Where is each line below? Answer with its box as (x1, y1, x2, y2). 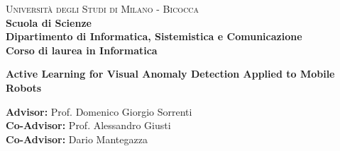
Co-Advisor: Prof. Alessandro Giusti (6, 118, 171, 133)
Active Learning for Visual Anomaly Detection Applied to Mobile (6, 66, 335, 81)
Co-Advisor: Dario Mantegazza (6, 131, 148, 146)
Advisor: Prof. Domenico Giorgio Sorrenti (6, 104, 192, 119)
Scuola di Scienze (6, 15, 92, 30)
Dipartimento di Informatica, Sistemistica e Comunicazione (6, 29, 302, 44)
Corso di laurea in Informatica (6, 42, 158, 57)
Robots (6, 80, 42, 95)
